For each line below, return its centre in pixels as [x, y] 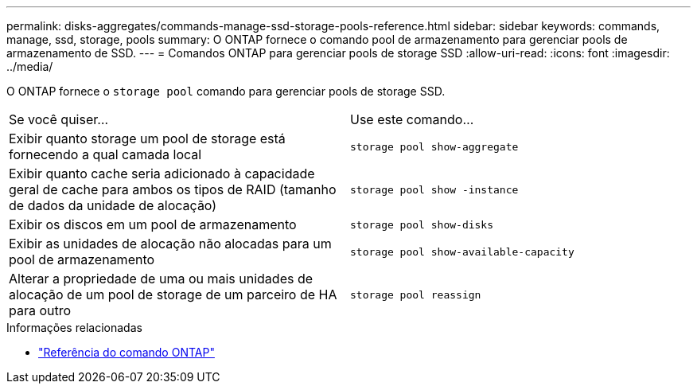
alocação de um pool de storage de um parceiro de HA [173, 294]
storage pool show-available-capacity [462, 252]
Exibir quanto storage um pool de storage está [147, 138]
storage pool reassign [416, 294]
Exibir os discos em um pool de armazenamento [153, 224]
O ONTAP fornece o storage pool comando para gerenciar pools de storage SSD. [226, 91]
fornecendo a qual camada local [105, 154]
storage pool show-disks [422, 224]
